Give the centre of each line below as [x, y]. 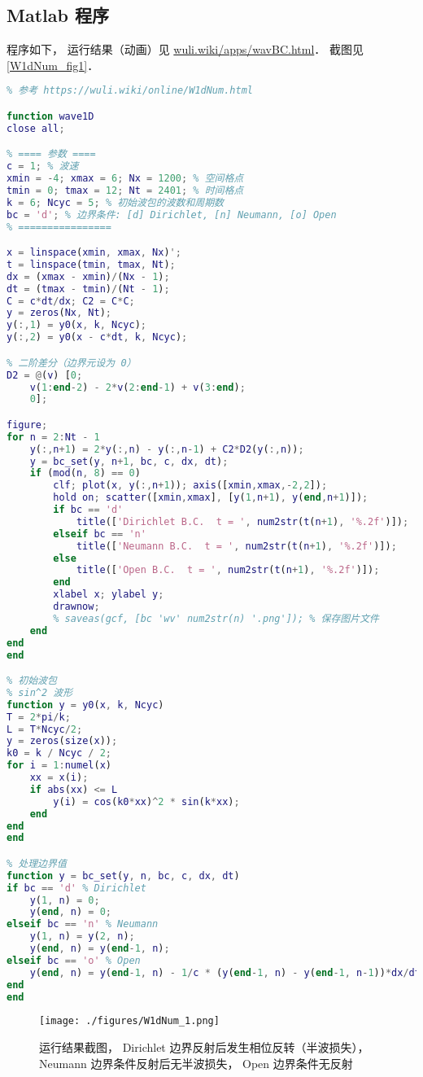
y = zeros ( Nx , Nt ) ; [59, 313]
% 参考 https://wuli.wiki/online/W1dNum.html [130, 91]
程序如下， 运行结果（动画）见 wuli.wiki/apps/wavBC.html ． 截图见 [185, 49]
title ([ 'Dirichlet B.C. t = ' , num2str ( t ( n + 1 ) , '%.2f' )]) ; [242, 521]
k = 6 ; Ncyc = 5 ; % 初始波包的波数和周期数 [115, 202]
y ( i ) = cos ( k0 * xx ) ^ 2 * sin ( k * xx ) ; [146, 801]
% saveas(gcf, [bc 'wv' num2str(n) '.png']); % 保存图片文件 [216, 618]
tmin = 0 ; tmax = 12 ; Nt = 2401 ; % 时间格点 [125, 190]
